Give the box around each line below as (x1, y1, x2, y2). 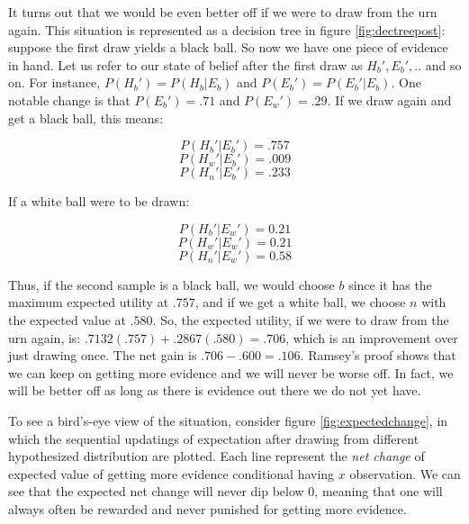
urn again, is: (8, 328, 81, 347)
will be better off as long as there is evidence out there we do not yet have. (8, 381, 421, 400)
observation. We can (349, 464, 461, 483)
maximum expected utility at (8, 293, 169, 312)
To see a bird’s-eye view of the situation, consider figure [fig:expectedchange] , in (8, 411, 448, 429)
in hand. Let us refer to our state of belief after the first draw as (8, 55, 363, 74)
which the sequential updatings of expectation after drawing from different (8, 429, 419, 447)
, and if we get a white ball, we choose (194, 293, 406, 312)
